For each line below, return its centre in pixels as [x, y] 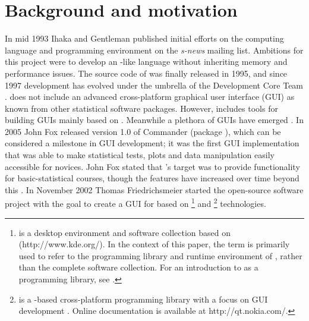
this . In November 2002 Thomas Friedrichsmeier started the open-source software [154, 189]
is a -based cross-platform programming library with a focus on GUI [143, 299]
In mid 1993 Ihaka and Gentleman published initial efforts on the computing [144, 38]
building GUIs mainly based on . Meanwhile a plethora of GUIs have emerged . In [154, 120]
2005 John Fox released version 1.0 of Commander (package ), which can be [143, 131]
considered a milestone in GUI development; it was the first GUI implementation [152, 143]
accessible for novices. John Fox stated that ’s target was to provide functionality [152, 166]
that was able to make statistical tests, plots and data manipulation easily [140, 155]
